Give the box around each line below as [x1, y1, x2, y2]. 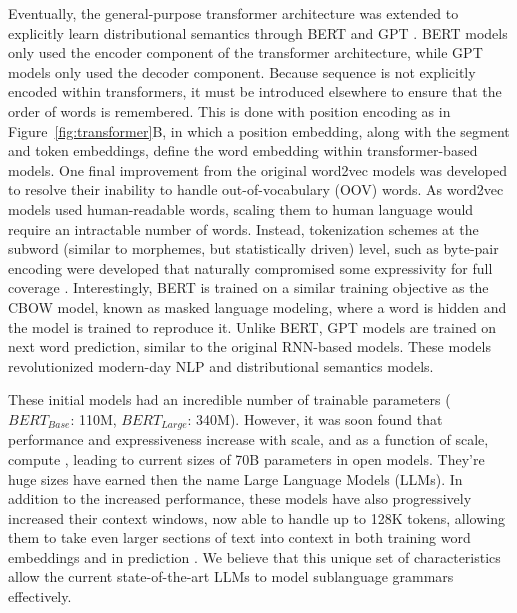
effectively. [8, 586, 72, 607]
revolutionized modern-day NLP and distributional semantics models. [8, 355, 434, 376]
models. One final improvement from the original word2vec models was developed [8, 159, 507, 180]
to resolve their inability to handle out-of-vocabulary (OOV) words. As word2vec [8, 179, 504, 200]
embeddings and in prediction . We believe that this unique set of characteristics [8, 546, 501, 567]
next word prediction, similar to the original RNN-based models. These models [8, 336, 491, 357]
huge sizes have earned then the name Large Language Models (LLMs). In [8, 468, 463, 489]
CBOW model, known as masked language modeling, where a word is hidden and [8, 296, 507, 317]
